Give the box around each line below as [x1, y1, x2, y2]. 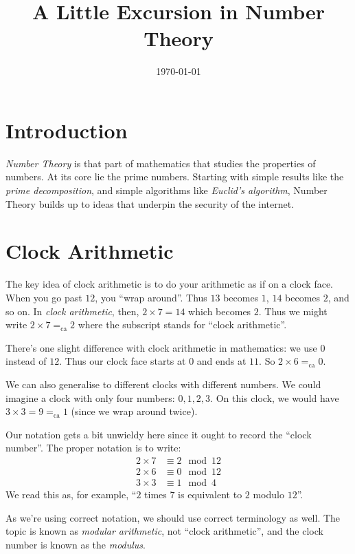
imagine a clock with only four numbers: [5, 390, 175, 405]
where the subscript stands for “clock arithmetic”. [78, 317, 287, 332]
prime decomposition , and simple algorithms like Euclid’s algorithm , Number [5, 183, 328, 198]
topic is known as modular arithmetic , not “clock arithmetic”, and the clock [5, 524, 323, 538]
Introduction [5, 116, 128, 144]
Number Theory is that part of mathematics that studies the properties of [5, 156, 316, 170]
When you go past [5, 290, 82, 304]
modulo [253, 487, 284, 501]
